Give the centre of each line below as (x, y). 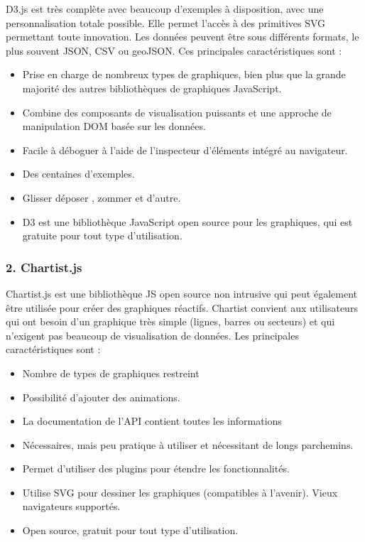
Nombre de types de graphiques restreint (111, 373)
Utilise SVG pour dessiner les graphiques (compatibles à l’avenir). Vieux (180, 492)
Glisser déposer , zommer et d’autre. (102, 197)
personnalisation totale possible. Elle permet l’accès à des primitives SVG (166, 22)
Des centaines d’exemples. (78, 174)
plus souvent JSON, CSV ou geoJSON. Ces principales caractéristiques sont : (174, 50)
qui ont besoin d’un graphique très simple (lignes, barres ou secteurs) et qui (170, 321)
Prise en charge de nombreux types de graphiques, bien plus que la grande (184, 74)
